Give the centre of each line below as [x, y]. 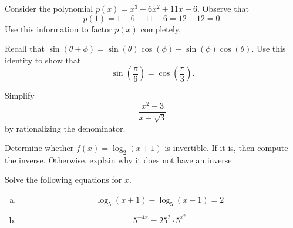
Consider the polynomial [49, 8]
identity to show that [43, 60]
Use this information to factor [58, 28]
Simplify [20, 95]
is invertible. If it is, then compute [226, 148]
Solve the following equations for [63, 180]
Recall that [25, 48]
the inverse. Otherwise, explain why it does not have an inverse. [119, 160]
